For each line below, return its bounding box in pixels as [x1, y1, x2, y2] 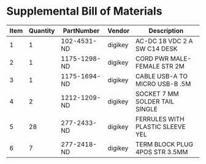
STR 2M [161, 62, 185, 70]
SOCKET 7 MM [135, 89, 179, 98]
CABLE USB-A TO [135, 72, 188, 80]
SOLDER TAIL [135, 97, 175, 105]
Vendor [107, 26, 130, 35]
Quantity [28, 26, 55, 35]
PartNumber [63, 26, 100, 35]
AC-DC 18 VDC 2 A [135, 37, 193, 45]
